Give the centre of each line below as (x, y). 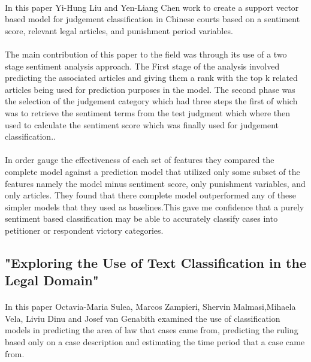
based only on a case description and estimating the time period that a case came (155, 342)
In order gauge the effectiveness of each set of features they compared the (140, 160)
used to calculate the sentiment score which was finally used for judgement (142, 124)
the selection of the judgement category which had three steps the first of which (151, 101)
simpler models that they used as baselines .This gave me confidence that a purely (155, 206)
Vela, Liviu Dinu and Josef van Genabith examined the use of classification (143, 318)
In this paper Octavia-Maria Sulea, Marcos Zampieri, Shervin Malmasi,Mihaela (150, 307)
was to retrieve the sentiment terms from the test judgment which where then (148, 112)
